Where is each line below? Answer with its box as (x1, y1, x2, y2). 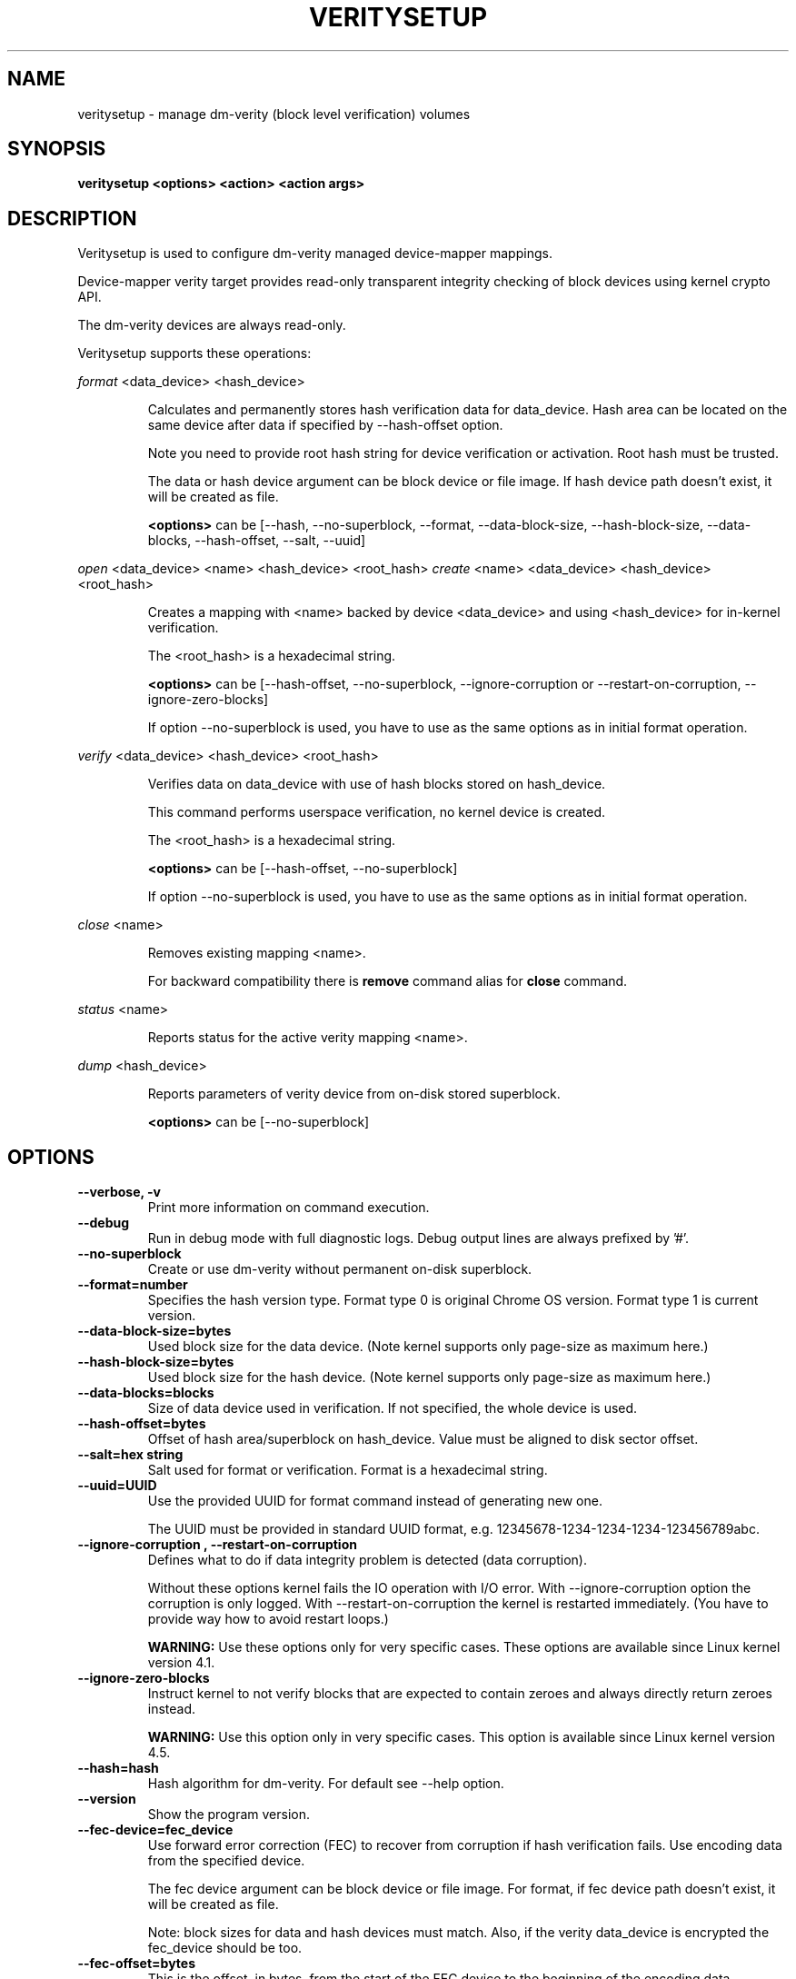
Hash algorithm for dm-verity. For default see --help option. (147, 1775, 504, 1792)
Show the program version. (147, 1806, 310, 1823)
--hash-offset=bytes (77, 1416, 206, 1432)
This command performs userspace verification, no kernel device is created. (147, 804, 606, 820)
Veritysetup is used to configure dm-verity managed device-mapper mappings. (77, 245, 552, 262)
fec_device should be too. (147, 1940, 303, 1956)
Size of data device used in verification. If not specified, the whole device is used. (147, 1400, 638, 1417)
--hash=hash (77, 1760, 159, 1776)
